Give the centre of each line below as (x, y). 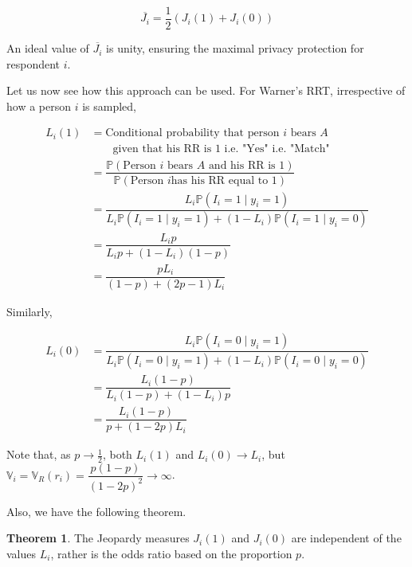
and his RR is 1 (247, 165)
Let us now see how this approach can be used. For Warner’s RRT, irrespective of (206, 90)
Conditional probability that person (192, 133)
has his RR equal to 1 (224, 180)
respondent (33, 63)
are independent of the (346, 538)
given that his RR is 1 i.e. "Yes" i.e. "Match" (221, 149)
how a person (39, 106)
